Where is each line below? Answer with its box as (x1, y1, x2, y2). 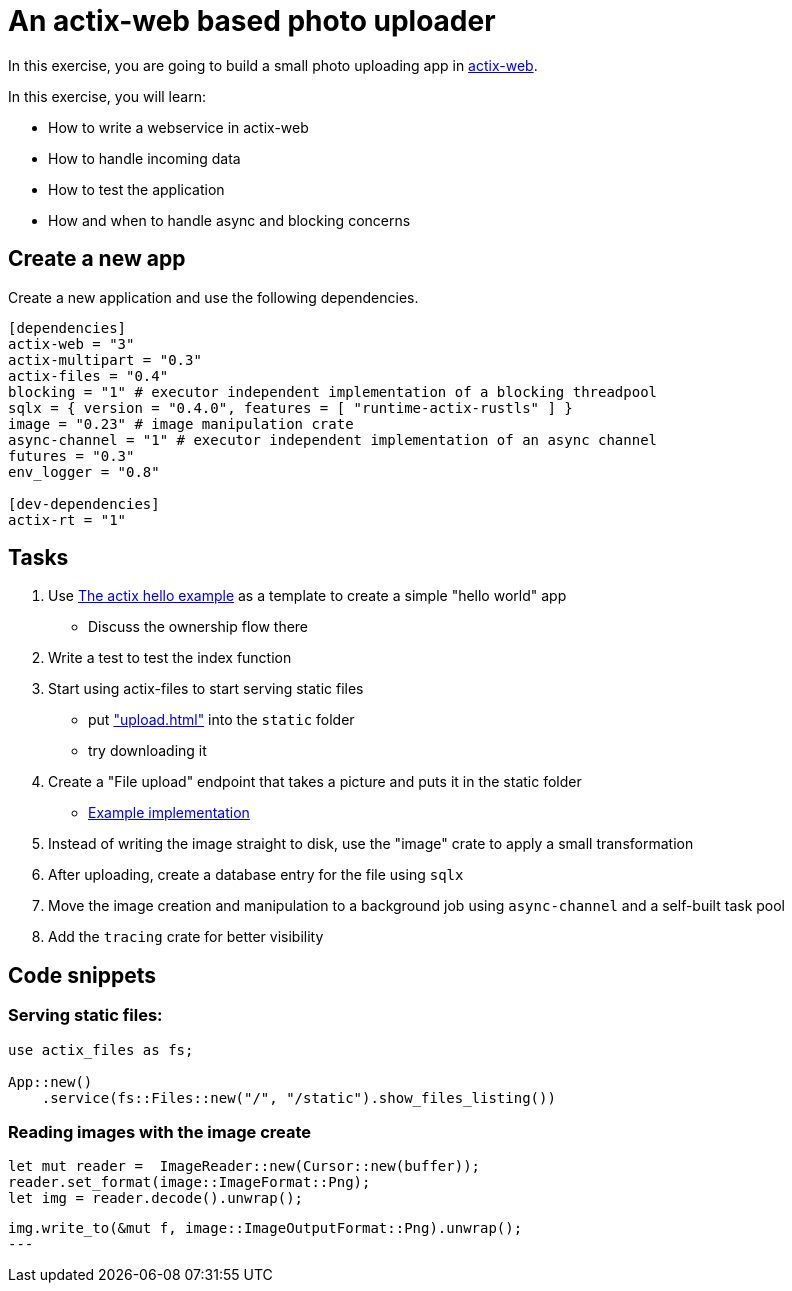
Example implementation (88, 804, 250, 822)
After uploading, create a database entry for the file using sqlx (48, 866, 464, 884)
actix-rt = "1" (8, 511, 127, 528)
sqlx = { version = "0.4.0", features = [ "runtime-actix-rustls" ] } (8, 399, 573, 416)
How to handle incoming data (48, 149, 241, 167)
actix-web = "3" (8, 335, 135, 352)
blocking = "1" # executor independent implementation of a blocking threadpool (8, 383, 658, 400)
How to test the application (48, 180, 225, 198)
